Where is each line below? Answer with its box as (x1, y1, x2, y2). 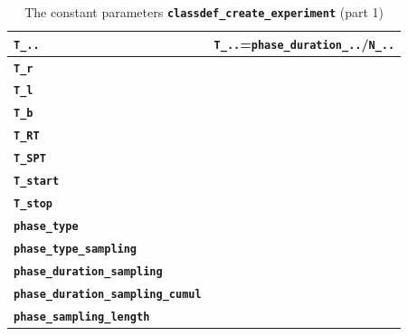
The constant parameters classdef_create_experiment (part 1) (24, 3, 384, 21)
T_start (14, 175, 60, 188)
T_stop (14, 197, 52, 210)
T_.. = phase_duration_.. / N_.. (213, 34, 395, 53)
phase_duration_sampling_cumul (14, 287, 202, 301)
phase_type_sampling (14, 242, 138, 255)
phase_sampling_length (14, 310, 150, 323)
